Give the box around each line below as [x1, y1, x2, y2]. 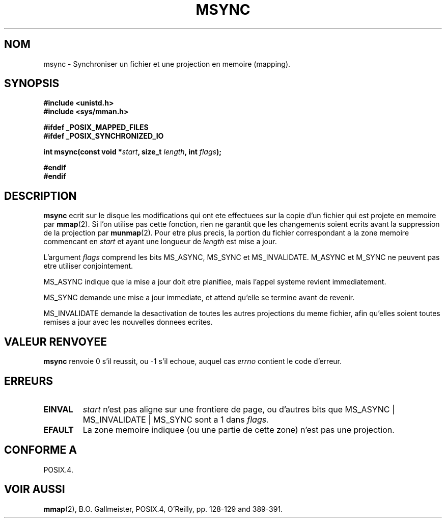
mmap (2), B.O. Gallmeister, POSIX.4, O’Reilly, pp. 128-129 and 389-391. [43, 504, 283, 513]
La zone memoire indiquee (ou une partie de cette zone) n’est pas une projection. [82, 424, 395, 435]
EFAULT [43, 424, 74, 435]
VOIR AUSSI [4, 483, 65, 496]
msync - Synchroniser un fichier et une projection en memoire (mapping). [43, 59, 291, 68]
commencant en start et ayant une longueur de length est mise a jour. [43, 237, 277, 246]
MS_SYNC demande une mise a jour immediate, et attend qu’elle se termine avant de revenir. [43, 293, 355, 302]
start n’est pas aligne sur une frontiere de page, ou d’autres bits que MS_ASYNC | [82, 404, 395, 414]
